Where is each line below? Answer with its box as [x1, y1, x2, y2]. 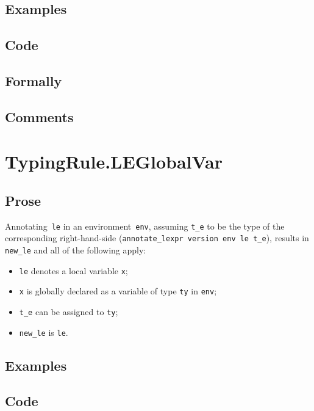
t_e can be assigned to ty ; [19, 305, 118, 318]
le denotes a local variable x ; [19, 264, 128, 277]
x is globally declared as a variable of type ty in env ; [19, 285, 217, 297]
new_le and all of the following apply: [5, 244, 146, 256]
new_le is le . [19, 326, 68, 338]
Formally [5, 71, 62, 90]
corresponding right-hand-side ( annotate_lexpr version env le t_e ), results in [5, 231, 309, 244]
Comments [5, 107, 74, 126]
